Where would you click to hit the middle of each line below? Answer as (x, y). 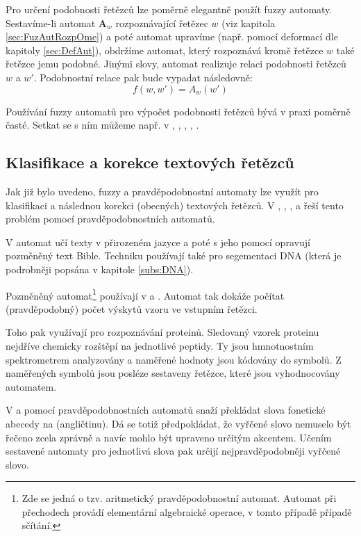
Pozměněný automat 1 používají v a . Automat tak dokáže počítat (145, 294)
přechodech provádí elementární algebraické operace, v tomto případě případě (187, 511)
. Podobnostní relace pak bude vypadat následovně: (143, 77)
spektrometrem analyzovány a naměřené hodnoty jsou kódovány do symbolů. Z (174, 359)
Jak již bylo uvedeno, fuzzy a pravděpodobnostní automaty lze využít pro (162, 191)
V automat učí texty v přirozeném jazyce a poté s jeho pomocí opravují (158, 242)
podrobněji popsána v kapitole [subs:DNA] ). (100, 269)
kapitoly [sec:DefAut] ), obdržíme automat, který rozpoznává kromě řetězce (165, 50)
